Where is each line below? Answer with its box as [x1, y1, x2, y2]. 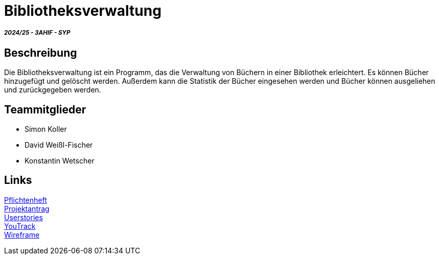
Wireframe [4, 230, 40, 239]
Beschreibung [4, 46, 77, 59]
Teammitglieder [4, 103, 86, 116]
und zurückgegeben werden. [4, 85, 101, 95]
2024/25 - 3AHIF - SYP [4, 29, 71, 37]
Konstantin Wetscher [25, 156, 95, 166]
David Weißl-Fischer [25, 140, 93, 150]
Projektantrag [4, 204, 50, 213]
